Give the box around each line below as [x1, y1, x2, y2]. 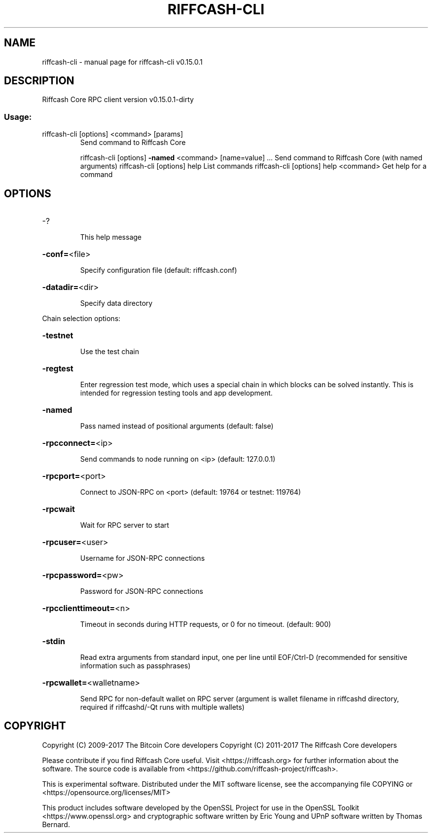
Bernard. [42, 820, 70, 829]
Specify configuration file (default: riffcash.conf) [80, 266, 237, 275]
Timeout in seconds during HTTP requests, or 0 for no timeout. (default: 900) [80, 620, 331, 629]
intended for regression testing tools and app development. [80, 389, 273, 398]
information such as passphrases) [80, 661, 191, 670]
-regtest [42, 364, 73, 374]
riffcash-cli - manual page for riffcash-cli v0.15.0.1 [42, 57, 203, 66]
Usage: [4, 111, 32, 122]
